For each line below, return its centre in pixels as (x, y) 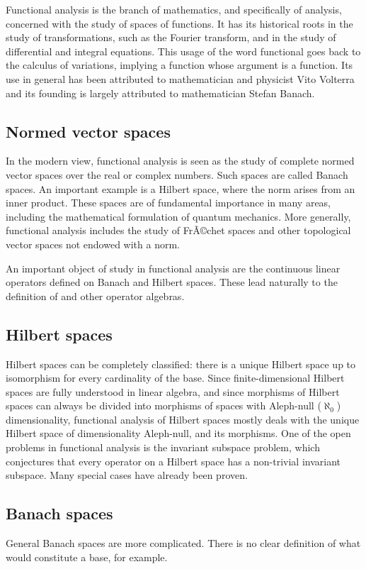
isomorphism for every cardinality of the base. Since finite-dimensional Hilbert (175, 378)
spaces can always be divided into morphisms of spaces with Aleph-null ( (164, 405)
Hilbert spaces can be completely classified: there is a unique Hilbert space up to (181, 364)
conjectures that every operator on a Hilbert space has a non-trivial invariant (173, 461)
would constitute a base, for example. (87, 557)
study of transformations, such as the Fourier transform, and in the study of (171, 37)
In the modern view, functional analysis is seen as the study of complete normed (180, 161)
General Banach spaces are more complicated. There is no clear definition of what (183, 543)
